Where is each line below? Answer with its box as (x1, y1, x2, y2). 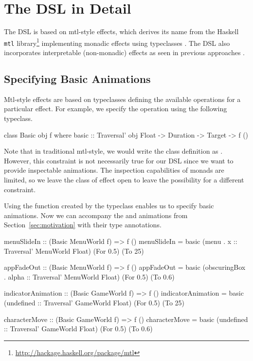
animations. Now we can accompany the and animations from (4, 210, 188, 220)
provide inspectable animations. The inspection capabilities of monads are (4, 165, 224, 175)
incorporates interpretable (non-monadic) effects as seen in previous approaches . (4, 47, 245, 58)
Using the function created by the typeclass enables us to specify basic (4, 201, 214, 211)
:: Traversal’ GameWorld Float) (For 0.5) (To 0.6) (4, 323, 153, 334)
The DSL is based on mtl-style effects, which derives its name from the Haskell (4, 26, 239, 37)
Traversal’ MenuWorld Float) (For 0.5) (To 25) (4, 245, 144, 256)
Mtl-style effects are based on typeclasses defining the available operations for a (4, 94, 241, 104)
